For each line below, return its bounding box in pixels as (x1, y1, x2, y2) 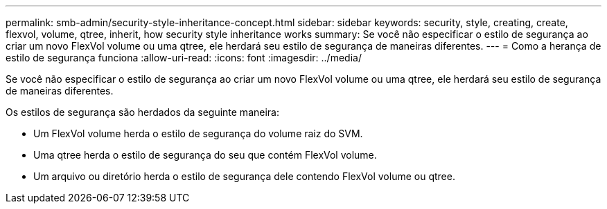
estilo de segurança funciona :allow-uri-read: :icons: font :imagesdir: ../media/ (6, 52, 362, 63)
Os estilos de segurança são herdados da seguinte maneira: (6, 106, 279, 118)
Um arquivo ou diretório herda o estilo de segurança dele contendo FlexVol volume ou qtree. (33, 170, 455, 182)
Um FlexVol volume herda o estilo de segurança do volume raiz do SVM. (33, 128, 363, 139)
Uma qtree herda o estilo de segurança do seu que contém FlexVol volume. (33, 149, 377, 161)
